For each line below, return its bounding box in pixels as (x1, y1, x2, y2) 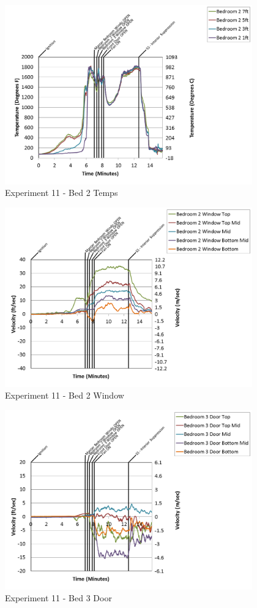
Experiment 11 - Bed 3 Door (5, 591, 112, 604)
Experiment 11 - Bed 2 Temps (5, 186, 118, 199)
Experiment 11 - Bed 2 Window (5, 389, 124, 402)
